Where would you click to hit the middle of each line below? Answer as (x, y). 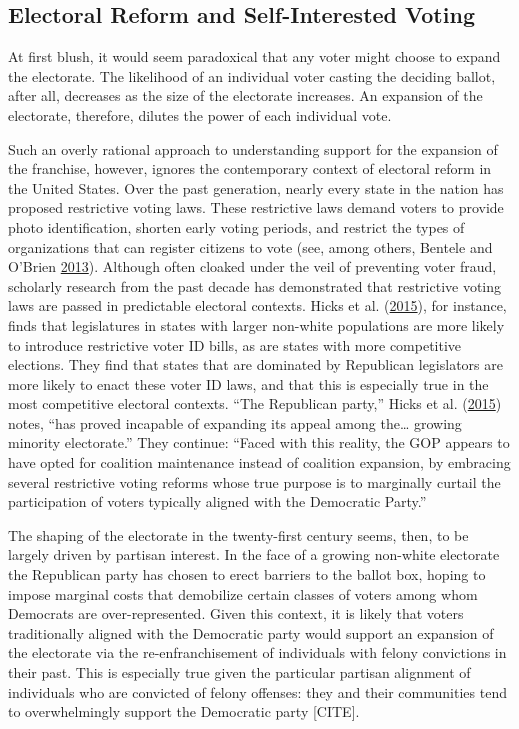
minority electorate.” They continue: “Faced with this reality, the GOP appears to (259, 442)
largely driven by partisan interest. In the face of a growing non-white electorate (254, 554)
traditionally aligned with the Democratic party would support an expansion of (251, 632)
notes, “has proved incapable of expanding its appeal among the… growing (235, 422)
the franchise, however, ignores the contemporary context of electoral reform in (250, 168)
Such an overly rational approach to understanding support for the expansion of (253, 148)
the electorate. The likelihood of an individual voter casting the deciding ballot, (252, 75)
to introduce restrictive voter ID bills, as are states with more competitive (235, 344)
